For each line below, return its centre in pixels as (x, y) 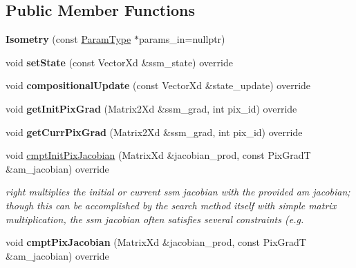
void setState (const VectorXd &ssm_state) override (119, 62)
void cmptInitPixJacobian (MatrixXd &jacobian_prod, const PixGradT (158, 155)
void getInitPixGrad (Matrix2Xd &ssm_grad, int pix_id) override (151, 108)
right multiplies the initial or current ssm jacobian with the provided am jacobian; (178, 192)
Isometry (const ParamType (68, 39)
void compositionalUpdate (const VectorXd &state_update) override (158, 85)
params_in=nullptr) (182, 39)
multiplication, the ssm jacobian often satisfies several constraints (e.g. (155, 219)
